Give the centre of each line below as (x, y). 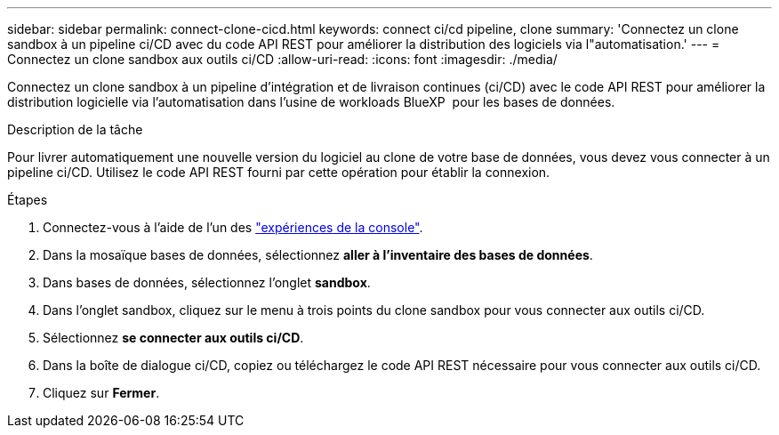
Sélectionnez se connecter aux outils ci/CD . (173, 338)
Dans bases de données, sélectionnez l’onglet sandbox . (207, 282)
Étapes (28, 200)
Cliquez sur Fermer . (101, 393)
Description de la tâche (75, 129)
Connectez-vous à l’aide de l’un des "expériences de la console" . (233, 227)
